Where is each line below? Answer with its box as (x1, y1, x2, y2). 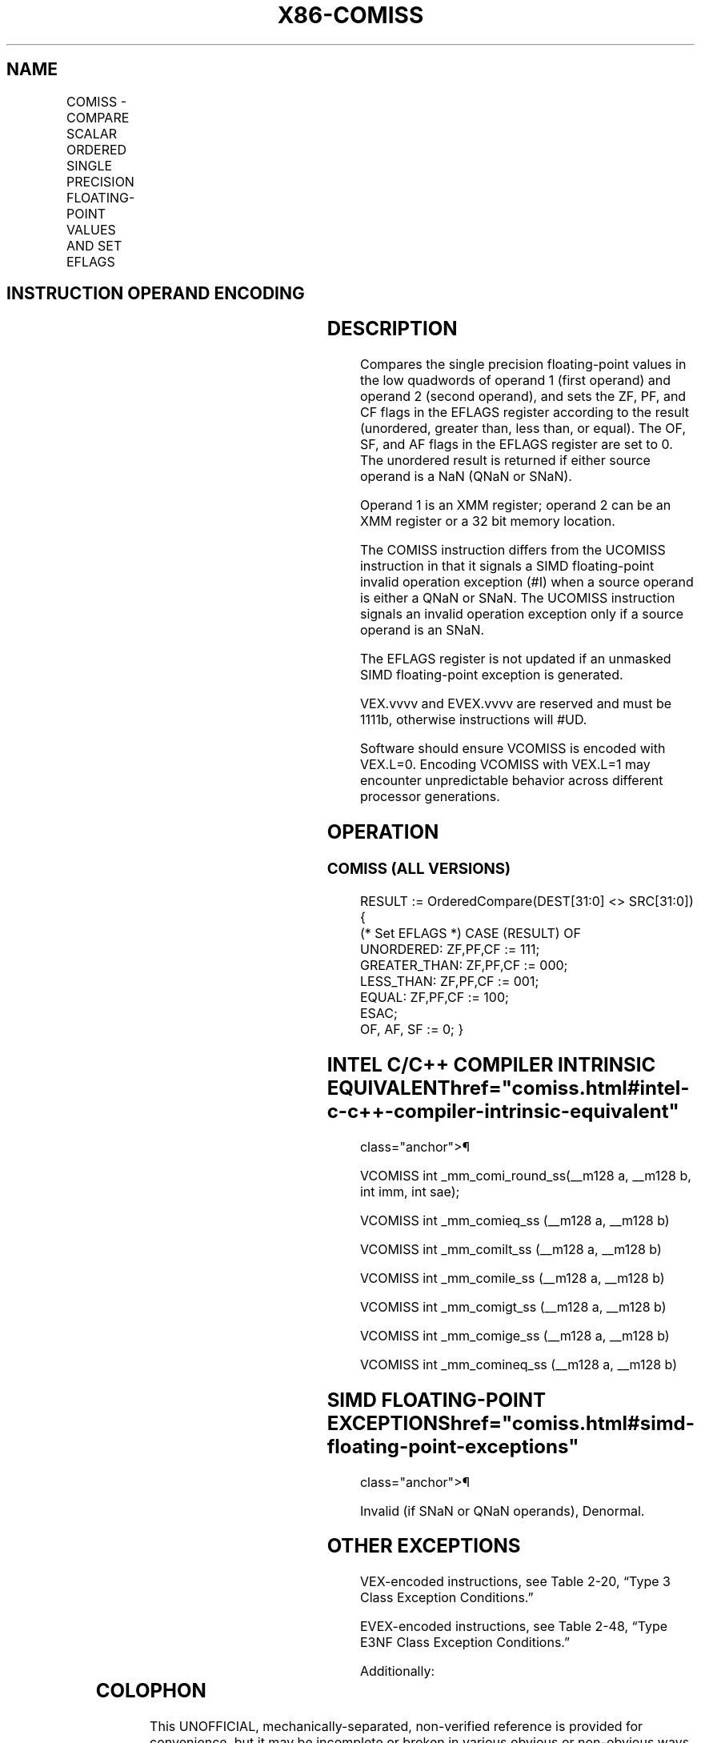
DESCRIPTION (326, 317, 458, 341)
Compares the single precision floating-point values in (359, 356, 687, 373)
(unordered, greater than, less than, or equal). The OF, (359, 420, 687, 437)
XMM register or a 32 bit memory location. (359, 513, 615, 530)
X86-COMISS (277, 2, 424, 29)
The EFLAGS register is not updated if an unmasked (359, 651, 671, 667)
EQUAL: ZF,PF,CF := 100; (359, 988, 509, 1005)
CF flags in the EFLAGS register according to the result (359, 404, 690, 421)
